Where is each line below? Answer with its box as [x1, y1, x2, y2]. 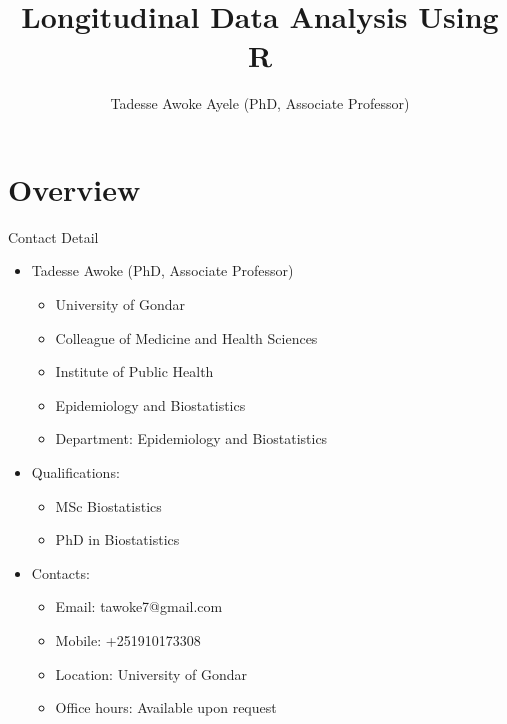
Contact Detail [8, 226, 99, 247]
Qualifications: [31, 462, 120, 482]
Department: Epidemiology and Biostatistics [55, 428, 328, 449]
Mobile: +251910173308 [55, 629, 201, 650]
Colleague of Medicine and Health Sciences [55, 327, 318, 348]
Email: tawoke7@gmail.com [55, 596, 223, 617]
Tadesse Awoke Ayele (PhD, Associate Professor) [110, 93, 410, 114]
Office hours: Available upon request [55, 697, 277, 718]
